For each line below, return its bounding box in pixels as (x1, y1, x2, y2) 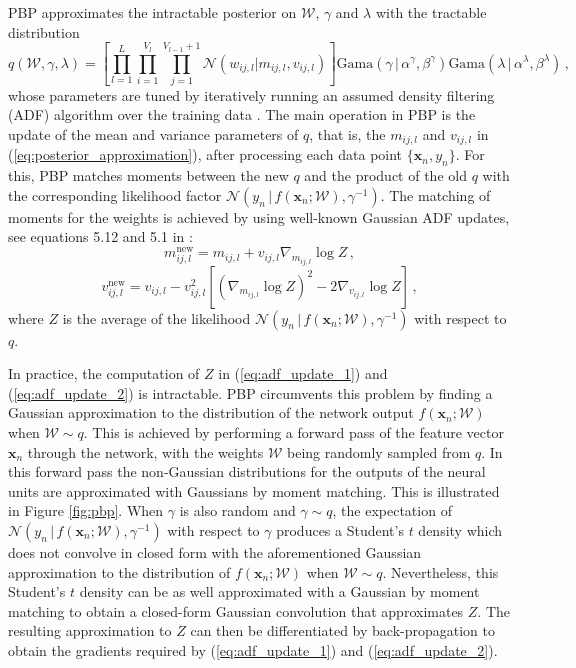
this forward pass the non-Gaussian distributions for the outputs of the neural (8, 461, 486, 482)
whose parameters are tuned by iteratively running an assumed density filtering (8, 84, 495, 105)
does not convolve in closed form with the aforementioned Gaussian (8, 541, 422, 562)
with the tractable (375, 2, 487, 22)
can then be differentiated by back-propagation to (190, 620, 496, 641)
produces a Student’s (276, 519, 404, 540)
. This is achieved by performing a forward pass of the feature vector (83, 421, 504, 442)
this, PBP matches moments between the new (8, 165, 289, 186)
